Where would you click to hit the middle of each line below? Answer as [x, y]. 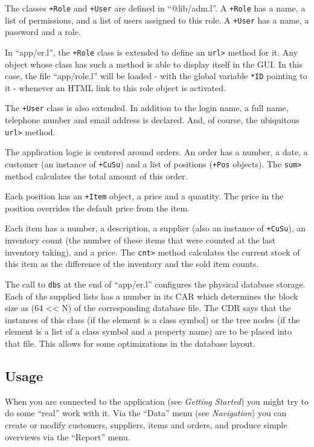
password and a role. [43, 32]
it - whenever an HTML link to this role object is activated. [115, 87]
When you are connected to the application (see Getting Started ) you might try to [157, 401]
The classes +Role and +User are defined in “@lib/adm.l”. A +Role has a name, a [155, 8]
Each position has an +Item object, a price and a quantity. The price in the [144, 196]
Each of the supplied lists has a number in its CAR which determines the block [152, 296]
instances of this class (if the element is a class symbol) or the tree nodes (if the [152, 319]
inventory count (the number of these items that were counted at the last [140, 240]
